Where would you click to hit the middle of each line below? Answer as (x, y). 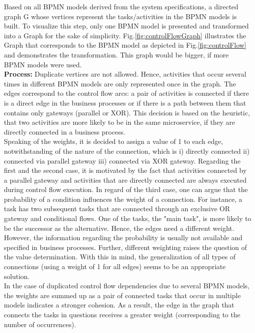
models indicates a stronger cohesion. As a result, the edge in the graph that (119, 305)
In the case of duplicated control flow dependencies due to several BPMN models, (127, 286)
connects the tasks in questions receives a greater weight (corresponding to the (122, 314)
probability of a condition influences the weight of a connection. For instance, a (123, 199)
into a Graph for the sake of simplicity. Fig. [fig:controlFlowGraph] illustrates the (125, 35)
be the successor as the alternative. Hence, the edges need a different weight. (119, 228)
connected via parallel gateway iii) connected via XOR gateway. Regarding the (122, 160)
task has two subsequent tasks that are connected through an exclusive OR (117, 208)
